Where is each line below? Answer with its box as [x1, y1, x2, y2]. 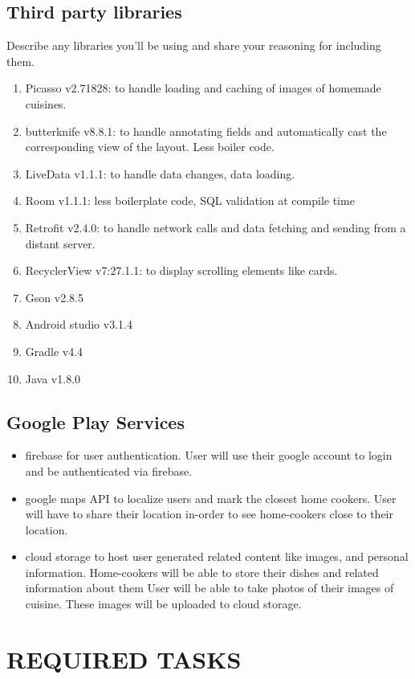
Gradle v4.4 [25, 342, 83, 359]
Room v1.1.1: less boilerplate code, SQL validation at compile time [25, 192, 355, 209]
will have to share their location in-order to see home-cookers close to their [25, 505, 394, 522]
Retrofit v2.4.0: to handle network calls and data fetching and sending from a [25, 219, 406, 235]
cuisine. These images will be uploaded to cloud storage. [25, 595, 302, 612]
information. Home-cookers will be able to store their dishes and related [25, 563, 379, 580]
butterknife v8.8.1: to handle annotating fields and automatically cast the [25, 122, 387, 139]
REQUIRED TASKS [6, 642, 242, 675]
